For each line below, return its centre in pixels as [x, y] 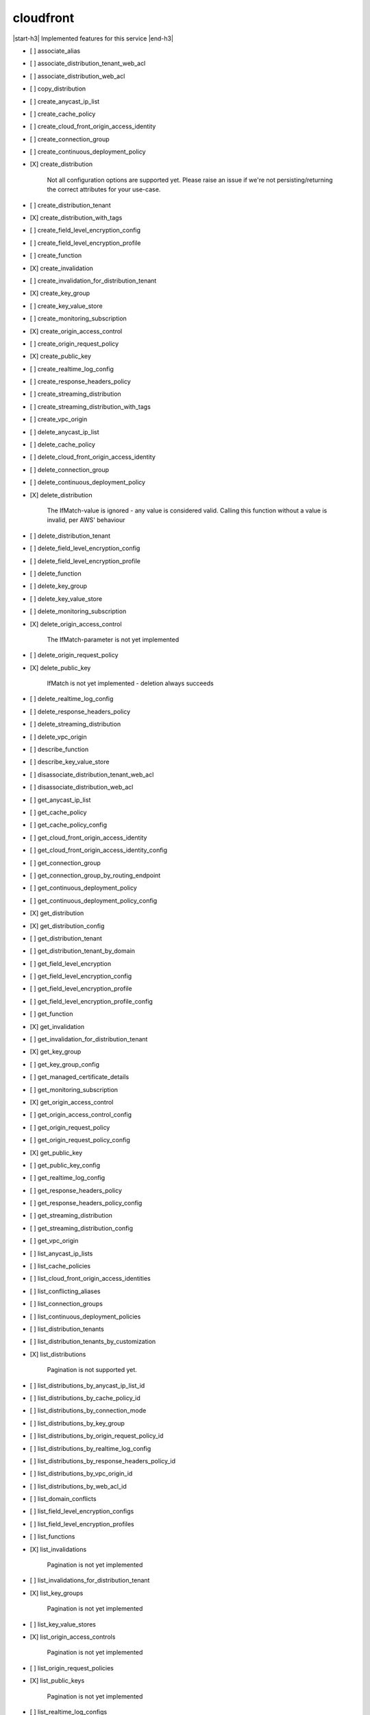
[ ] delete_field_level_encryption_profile [85, 561]
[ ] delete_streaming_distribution [75, 724]
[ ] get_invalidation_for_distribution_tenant [89, 1039]
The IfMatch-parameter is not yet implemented [113, 639]
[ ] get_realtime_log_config [67, 1178]
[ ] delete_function [56, 573]
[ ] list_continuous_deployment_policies [85, 1316]
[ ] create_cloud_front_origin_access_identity [93, 126]
